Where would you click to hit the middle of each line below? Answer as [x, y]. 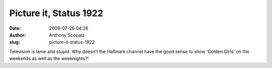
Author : [18, 35]
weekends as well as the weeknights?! [49, 58]
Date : [15, 28]
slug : [15, 42]
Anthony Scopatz [67, 35]
